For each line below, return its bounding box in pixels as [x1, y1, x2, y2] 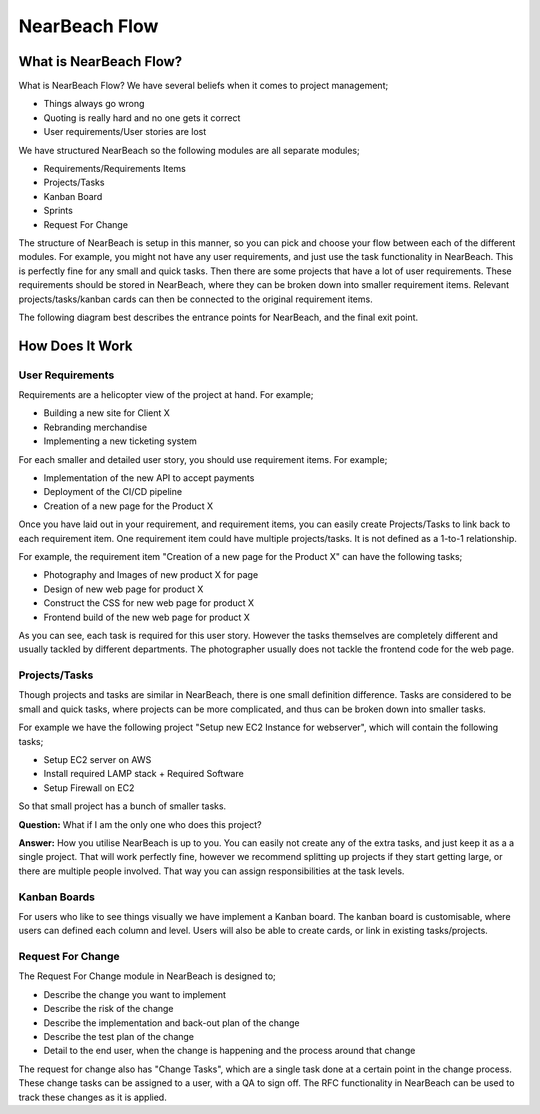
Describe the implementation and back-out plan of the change [43, 1016, 300, 1029]
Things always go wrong [43, 98, 145, 110]
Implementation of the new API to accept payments [43, 472, 255, 484]
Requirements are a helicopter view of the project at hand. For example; [18, 389, 314, 401]
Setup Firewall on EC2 [43, 781, 135, 794]
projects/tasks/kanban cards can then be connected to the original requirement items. [18, 293, 374, 305]
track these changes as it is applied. [18, 1091, 167, 1103]
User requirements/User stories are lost [43, 126, 207, 138]
